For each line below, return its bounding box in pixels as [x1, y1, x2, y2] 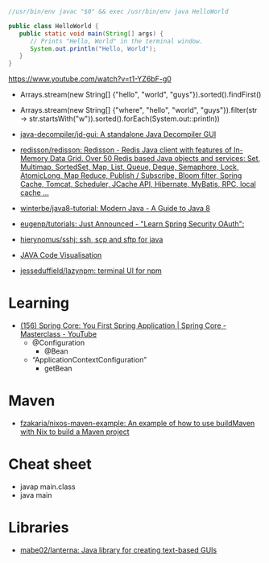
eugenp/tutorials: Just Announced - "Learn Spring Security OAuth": [19, 219, 245, 229]
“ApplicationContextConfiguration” [31, 355, 147, 365]
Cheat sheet [8, 455, 92, 474]
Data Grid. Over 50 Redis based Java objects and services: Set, [49, 154, 261, 164]
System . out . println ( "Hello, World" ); [29, 44, 157, 52]
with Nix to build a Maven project [19, 427, 130, 437]
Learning [8, 294, 70, 313]
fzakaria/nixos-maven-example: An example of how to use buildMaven [19, 419, 255, 428]
